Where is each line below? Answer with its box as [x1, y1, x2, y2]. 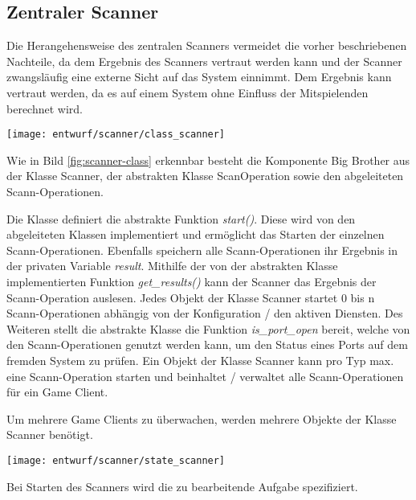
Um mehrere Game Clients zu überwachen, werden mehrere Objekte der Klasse [6, 410, 397, 427]
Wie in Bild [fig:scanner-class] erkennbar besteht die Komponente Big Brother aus [6, 151, 410, 168]
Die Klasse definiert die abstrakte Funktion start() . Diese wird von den [6, 210, 356, 227]
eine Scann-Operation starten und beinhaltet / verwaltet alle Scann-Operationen [6, 367, 404, 384]
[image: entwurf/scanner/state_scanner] [6, 454, 226, 466]
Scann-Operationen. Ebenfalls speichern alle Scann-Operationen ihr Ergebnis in [6, 241, 398, 258]
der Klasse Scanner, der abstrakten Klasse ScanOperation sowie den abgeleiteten [6, 167, 404, 184]
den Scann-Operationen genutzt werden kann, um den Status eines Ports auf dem [6, 336, 408, 353]
